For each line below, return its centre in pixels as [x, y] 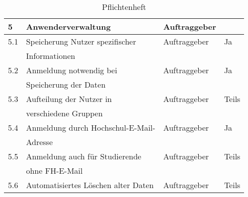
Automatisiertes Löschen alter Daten [90, 185]
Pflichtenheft [124, 7]
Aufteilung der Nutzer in [69, 99]
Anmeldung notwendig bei [72, 70]
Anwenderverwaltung [68, 26]
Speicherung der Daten [66, 84]
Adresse [39, 142]
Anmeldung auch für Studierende [84, 156]
